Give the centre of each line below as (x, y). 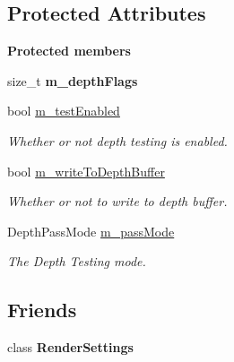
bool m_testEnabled (64, 111)
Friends (42, 310)
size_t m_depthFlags (73, 80)
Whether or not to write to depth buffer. (117, 201)
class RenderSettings (70, 347)
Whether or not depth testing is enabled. (117, 140)
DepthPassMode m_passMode (91, 231)
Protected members (69, 51)
